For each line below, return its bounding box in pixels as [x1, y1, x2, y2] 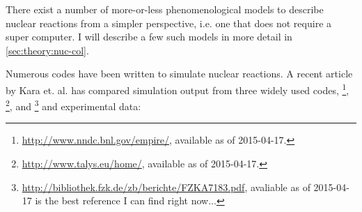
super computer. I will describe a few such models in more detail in [6, 29, 292, 44]
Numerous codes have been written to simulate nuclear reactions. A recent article [6, 66, 353, 81]
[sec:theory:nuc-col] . [6, 43, 89, 57]
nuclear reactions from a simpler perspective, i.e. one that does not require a [6, 15, 332, 30]
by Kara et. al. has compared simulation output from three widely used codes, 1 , [6, 80, 349, 97]
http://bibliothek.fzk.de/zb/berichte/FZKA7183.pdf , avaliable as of [22, 179, 310, 194]
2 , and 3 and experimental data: [6, 97, 141, 113]
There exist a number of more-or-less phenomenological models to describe [6, 2, 324, 16]
